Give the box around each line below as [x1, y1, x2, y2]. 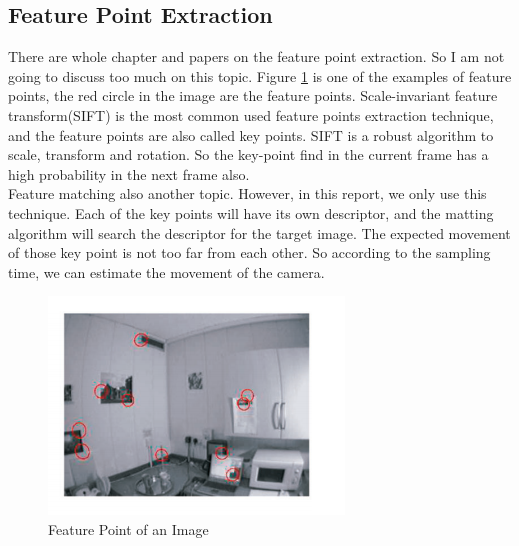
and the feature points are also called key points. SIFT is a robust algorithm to [8, 124, 494, 145]
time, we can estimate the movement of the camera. [8, 261, 325, 282]
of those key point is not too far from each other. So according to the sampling [8, 242, 491, 263]
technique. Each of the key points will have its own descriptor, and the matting [8, 202, 494, 223]
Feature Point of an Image [48, 518, 209, 539]
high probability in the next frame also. [8, 163, 250, 184]
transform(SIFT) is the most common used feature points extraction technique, [8, 104, 494, 125]
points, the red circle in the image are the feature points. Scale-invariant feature [8, 85, 498, 106]
